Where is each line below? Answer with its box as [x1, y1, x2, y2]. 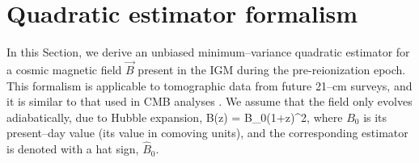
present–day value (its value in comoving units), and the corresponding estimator [6, 124, 408, 141]
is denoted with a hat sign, [6, 140, 139, 157]
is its [363, 108, 387, 125]
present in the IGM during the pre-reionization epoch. [138, 61, 406, 77]
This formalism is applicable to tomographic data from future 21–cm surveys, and [6, 77, 413, 94]
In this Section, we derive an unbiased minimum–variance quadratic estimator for [6, 44, 410, 61]
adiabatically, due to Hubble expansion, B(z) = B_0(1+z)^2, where [6, 108, 343, 125]
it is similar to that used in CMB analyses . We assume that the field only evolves [6, 93, 413, 110]
